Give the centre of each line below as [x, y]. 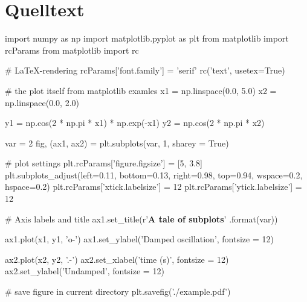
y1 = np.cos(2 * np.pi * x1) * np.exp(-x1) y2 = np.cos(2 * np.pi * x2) [135, 123]
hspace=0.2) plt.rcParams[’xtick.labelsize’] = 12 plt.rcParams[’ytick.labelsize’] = [153, 187]
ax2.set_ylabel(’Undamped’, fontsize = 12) [85, 271]
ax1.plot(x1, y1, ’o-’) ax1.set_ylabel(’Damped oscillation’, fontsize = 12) [139, 239]
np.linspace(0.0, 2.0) [42, 102]
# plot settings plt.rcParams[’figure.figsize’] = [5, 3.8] [104, 163]
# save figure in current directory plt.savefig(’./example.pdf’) [118, 291]
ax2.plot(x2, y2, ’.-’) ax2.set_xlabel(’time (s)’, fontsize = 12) [117, 259]
